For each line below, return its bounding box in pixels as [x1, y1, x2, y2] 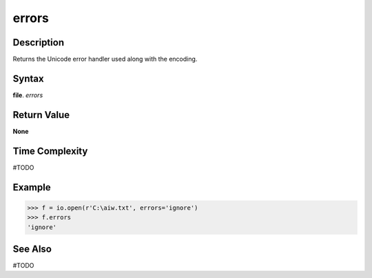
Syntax [12, 72, 44, 84]
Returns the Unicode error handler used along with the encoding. [12, 55, 198, 63]
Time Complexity [12, 145, 88, 157]
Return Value [12, 109, 70, 121]
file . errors [12, 90, 43, 99]
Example [12, 181, 51, 193]
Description [12, 37, 65, 48]
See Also [12, 243, 52, 255]
